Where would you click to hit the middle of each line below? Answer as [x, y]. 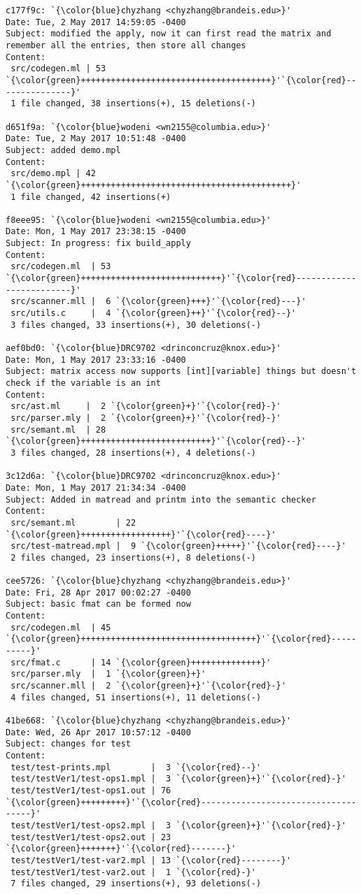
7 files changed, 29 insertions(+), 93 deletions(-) [136, 884]
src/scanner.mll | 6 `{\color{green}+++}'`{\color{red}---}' [158, 302]
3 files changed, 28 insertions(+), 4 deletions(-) [133, 453]
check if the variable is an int [83, 383]
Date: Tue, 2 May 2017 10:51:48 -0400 [96, 139]
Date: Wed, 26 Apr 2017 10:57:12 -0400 [98, 732]
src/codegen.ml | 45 [61, 627]
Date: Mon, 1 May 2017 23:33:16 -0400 [96, 360]
